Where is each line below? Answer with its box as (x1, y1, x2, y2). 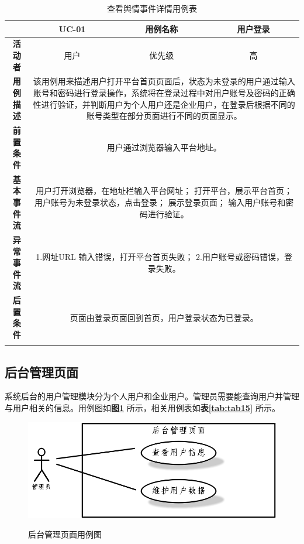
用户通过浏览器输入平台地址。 (106, 141, 222, 153)
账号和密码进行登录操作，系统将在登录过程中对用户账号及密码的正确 (33, 87, 295, 99)
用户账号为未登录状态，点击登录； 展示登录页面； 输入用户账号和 (34, 196, 286, 208)
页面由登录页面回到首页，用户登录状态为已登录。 (70, 311, 258, 323)
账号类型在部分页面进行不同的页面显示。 (86, 110, 242, 122)
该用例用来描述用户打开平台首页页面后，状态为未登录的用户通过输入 (33, 75, 295, 87)
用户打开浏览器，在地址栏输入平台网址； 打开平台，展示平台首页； (36, 184, 292, 197)
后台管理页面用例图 (28, 528, 102, 540)
